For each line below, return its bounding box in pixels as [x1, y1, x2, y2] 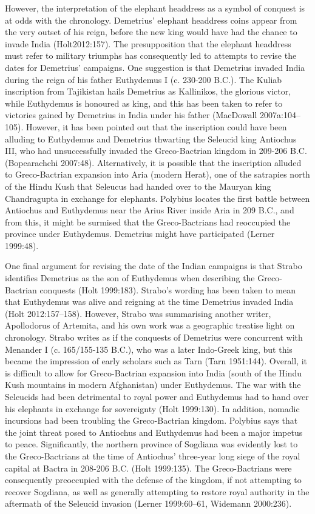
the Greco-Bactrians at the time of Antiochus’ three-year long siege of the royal [5, 449, 300, 462]
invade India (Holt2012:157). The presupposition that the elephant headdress [5, 37, 291, 50]
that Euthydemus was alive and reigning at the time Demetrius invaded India [5, 295, 294, 308]
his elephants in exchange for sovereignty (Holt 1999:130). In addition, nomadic [5, 402, 300, 415]
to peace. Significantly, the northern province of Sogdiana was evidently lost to [5, 438, 298, 450]
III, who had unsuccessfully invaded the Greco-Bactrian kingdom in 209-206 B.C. [5, 144, 307, 157]
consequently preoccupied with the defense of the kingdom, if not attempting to [5, 473, 302, 486]
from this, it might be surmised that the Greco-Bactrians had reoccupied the [5, 215, 291, 228]
